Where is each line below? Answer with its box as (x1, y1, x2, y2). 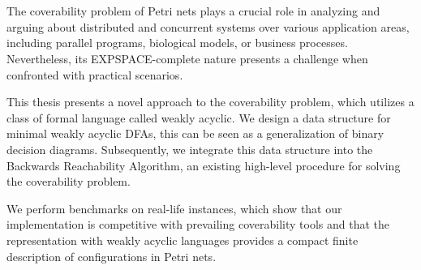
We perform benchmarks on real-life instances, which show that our (6, 199, 342, 216)
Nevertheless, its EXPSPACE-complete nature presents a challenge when (6, 49, 368, 66)
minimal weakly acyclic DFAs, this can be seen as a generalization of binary (6, 125, 384, 142)
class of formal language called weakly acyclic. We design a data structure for (6, 109, 391, 126)
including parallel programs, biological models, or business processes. (6, 34, 348, 51)
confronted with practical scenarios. (6, 66, 183, 83)
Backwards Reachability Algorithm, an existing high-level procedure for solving (6, 156, 401, 174)
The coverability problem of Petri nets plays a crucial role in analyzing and (6, 2, 380, 19)
